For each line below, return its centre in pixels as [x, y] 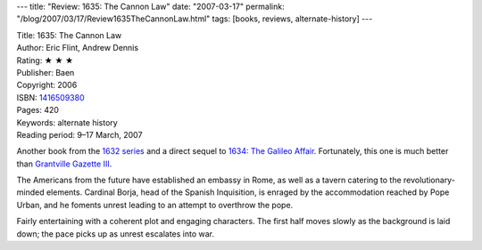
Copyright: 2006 [47, 85]
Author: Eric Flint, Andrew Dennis [77, 48]
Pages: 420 [38, 110]
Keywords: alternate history [67, 122]
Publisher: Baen [46, 72]
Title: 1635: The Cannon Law [69, 35]
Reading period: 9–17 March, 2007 [79, 134]
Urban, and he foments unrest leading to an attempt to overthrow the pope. [155, 205]
